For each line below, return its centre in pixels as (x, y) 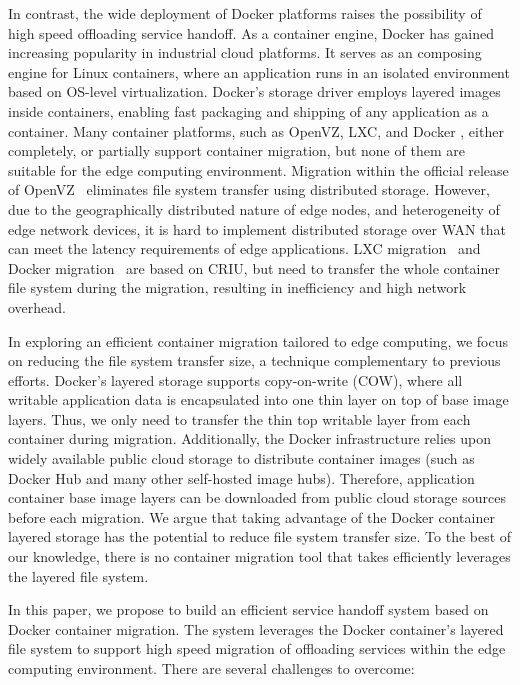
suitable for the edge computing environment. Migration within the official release (258, 169)
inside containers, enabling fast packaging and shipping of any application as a (248, 110)
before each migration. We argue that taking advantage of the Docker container (251, 516)
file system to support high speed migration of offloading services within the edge (257, 648)
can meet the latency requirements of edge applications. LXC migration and (244, 248)
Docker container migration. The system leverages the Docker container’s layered (256, 628)
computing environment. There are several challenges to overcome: (211, 668)
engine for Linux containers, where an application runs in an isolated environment (259, 71)
